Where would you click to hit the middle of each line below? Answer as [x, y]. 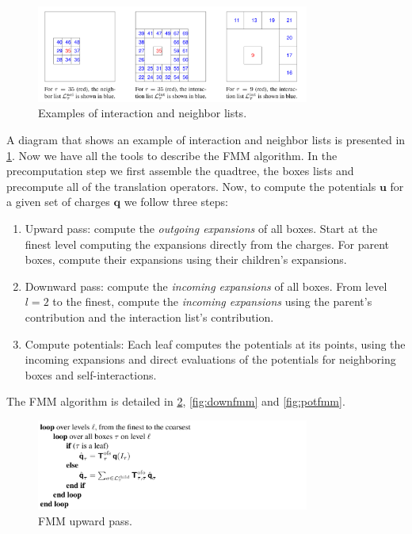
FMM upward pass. [86, 520]
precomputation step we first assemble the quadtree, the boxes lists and [180, 171]
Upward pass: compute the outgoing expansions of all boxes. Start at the [201, 229]
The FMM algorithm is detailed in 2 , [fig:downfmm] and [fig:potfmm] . [176, 401]
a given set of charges [58, 202]
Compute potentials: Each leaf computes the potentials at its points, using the [215, 343]
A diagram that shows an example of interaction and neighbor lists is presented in [206, 140]
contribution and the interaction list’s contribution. [149, 317]
